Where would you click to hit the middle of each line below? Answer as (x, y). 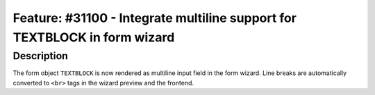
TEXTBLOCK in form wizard (94, 37)
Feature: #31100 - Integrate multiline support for (155, 18)
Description (41, 56)
